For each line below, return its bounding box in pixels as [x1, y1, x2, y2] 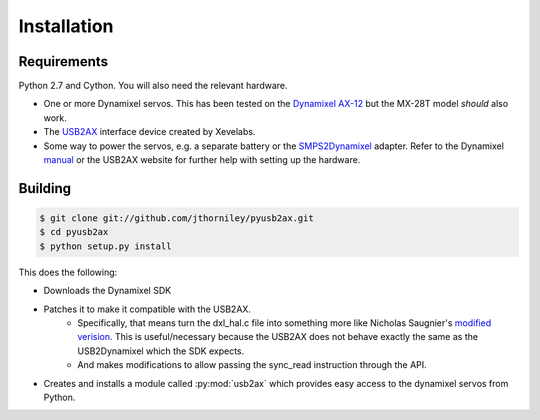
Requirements [18, 53, 109, 70]
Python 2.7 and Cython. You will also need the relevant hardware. [18, 80, 289, 92]
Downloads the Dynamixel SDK [43, 285, 172, 297]
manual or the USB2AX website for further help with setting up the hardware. [43, 154, 361, 166]
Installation [18, 15, 114, 37]
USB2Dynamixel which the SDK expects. [77, 345, 245, 357]
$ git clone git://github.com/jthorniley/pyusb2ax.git [39, 213, 314, 224]
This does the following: [18, 266, 118, 278]
